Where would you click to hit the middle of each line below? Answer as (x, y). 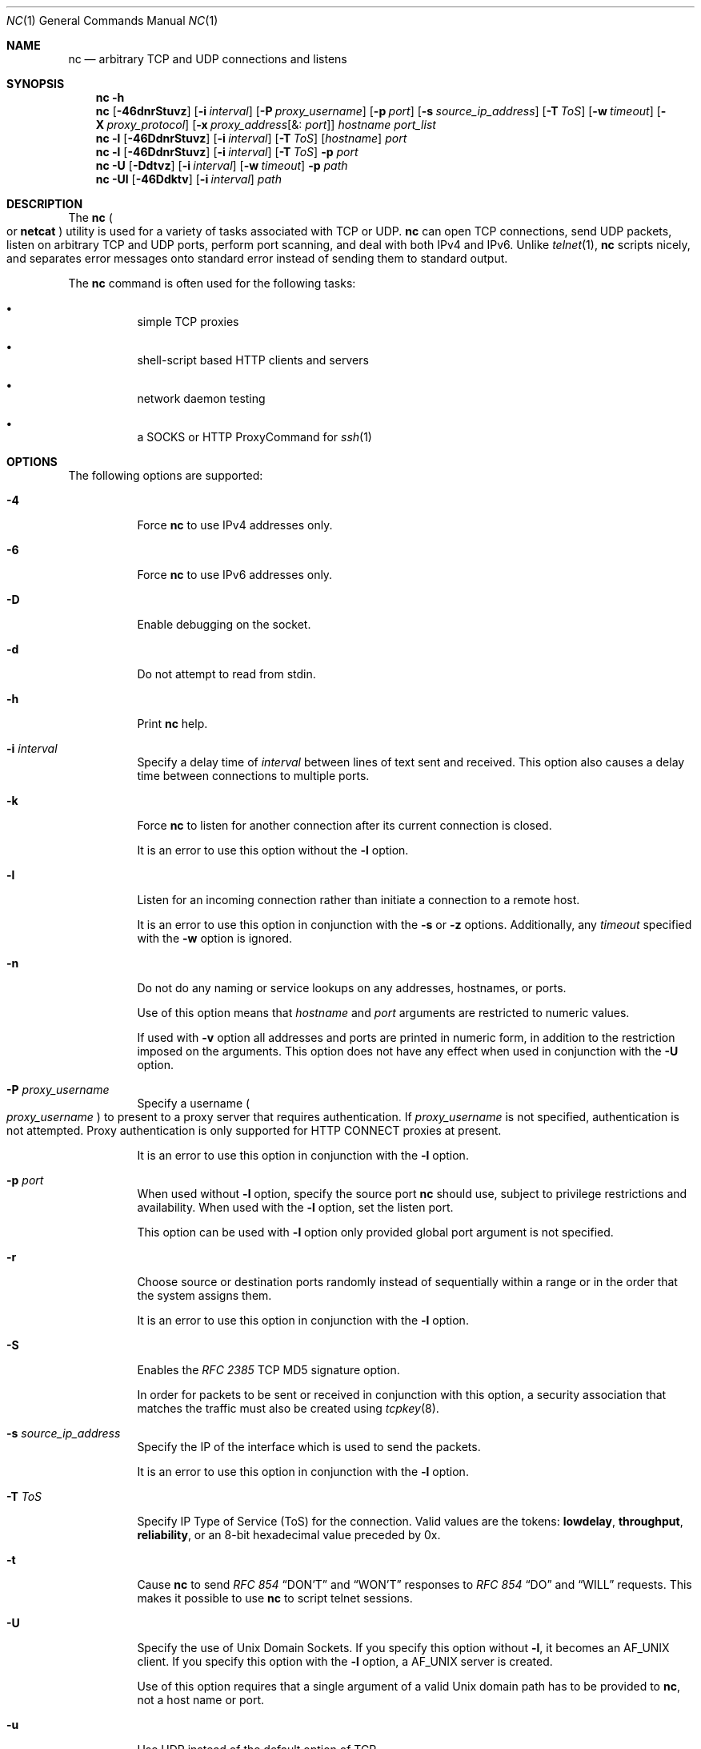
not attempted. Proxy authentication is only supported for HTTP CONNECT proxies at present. (254, 1130)
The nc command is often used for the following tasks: (212, 283)
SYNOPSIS (36, 84)
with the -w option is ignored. (215, 938)
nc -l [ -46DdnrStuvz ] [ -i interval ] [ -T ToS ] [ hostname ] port (251, 138)
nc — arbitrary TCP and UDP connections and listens (208, 59)
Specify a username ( (194, 1103)
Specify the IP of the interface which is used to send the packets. (309, 1447)
